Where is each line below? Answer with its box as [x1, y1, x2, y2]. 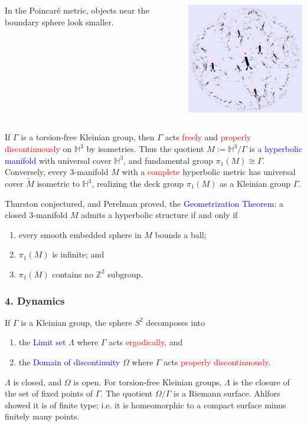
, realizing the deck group [92, 177, 184, 190]
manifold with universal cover [5, 154, 112, 166]
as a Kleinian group [220, 177, 290, 190]
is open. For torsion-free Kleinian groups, [73, 375, 222, 388]
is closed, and [13, 375, 62, 388]
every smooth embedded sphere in [18, 228, 142, 240]
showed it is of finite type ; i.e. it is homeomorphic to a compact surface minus [5, 398, 286, 411]
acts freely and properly [165, 131, 252, 143]
